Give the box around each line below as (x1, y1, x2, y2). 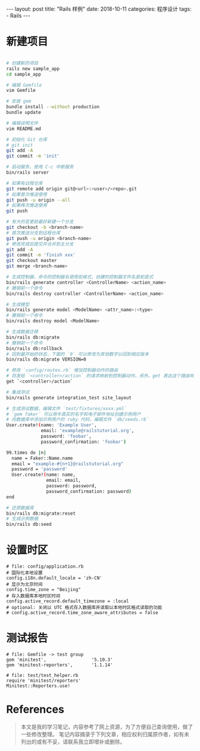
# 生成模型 (6, 301, 30, 307)
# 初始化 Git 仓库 (6, 136, 48, 143)
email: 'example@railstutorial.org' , (40, 428, 135, 434)
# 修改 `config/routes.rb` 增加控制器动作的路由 (6, 367, 118, 374)
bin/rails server (6, 170, 49, 176)
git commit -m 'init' (6, 153, 60, 159)
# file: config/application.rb (6, 564, 84, 570)
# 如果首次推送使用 (6, 191, 48, 198)
